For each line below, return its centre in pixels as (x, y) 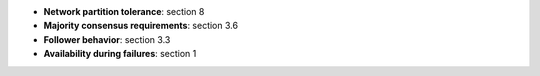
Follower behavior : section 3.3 (107, 39)
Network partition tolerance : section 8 (124, 11)
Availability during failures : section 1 (120, 54)
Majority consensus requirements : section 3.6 (141, 26)
